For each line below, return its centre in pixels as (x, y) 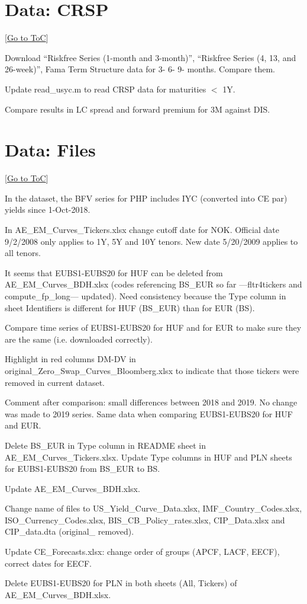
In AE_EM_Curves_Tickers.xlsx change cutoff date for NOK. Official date (142, 229)
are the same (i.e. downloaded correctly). (79, 339)
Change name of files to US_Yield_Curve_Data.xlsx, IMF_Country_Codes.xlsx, (153, 508)
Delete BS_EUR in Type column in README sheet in (105, 445)
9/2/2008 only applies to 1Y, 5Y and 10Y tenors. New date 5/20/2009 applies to (151, 241)
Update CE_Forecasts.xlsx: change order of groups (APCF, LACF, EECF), (142, 552)
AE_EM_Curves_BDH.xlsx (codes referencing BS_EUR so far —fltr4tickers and (153, 284)
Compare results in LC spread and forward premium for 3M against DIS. (138, 109)
